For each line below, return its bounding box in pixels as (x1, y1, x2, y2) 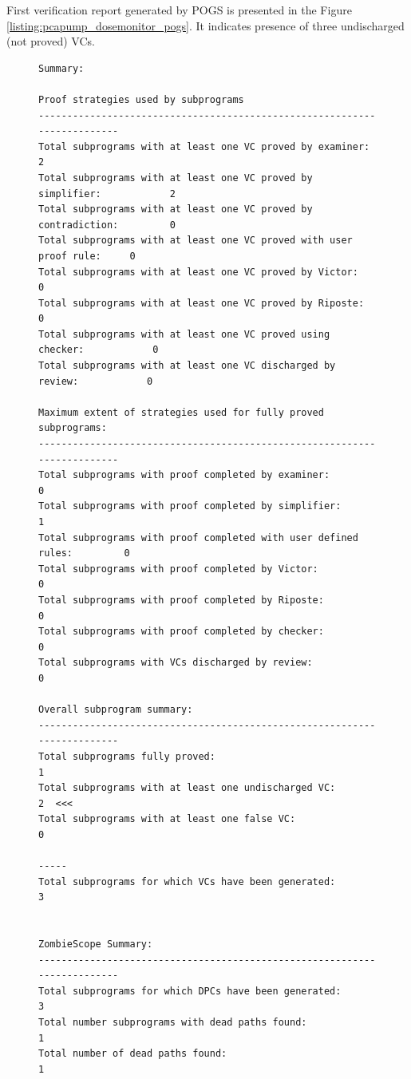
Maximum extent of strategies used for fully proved (38, 406, 324, 418)
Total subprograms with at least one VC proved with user (38, 235, 353, 247)
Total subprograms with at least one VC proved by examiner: (38, 140, 370, 152)
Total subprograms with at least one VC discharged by (38, 360, 336, 372)
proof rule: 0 (38, 250, 136, 262)
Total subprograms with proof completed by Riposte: (38, 594, 324, 606)
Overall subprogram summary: (38, 704, 193, 716)
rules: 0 (38, 547, 130, 559)
